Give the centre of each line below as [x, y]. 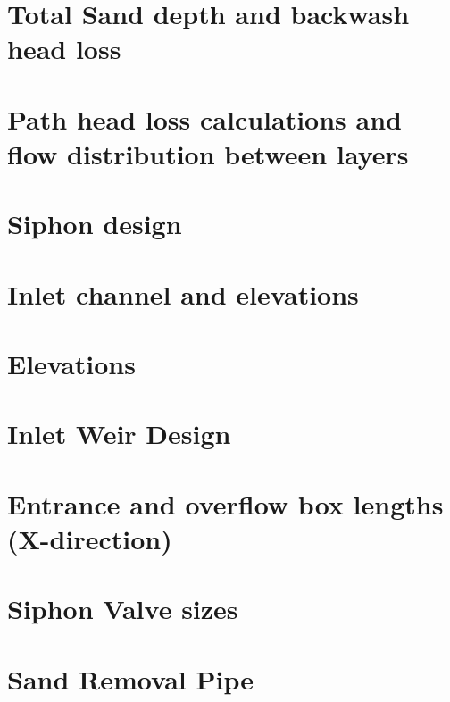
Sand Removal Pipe [130, 678]
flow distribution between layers [208, 153]
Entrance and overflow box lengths [225, 503]
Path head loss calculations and [204, 118]
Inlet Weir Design [119, 434]
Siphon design [95, 224]
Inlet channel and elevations [183, 293]
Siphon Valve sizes [123, 609]
